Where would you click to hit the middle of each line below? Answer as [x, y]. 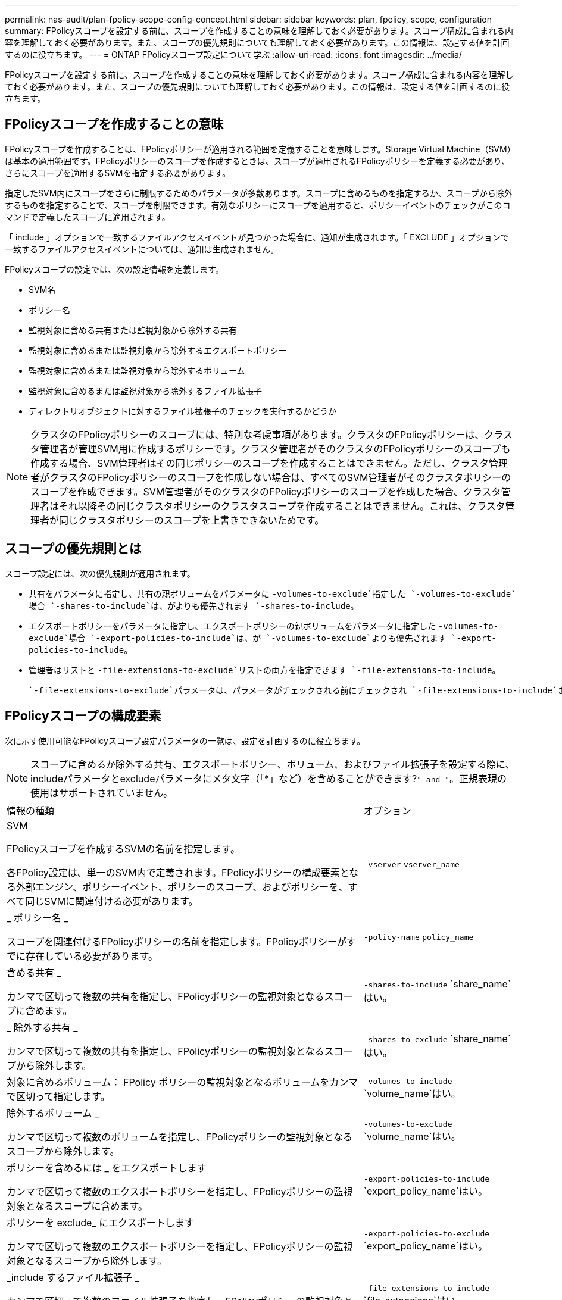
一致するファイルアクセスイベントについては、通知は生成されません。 [142, 249]
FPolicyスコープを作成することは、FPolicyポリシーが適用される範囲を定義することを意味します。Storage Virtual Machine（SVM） [260, 149]
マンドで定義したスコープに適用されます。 [88, 217]
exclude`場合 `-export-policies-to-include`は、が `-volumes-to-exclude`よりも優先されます [238, 638]
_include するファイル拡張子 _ [73, 1277]
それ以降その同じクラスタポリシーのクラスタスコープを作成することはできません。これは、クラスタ [282, 506]
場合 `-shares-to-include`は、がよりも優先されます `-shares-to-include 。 [194, 605]
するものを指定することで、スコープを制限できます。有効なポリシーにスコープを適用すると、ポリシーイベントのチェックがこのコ [258, 205]
